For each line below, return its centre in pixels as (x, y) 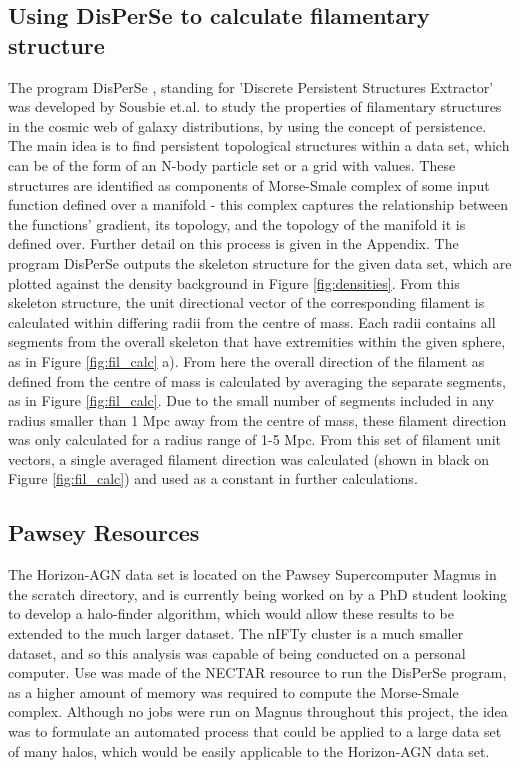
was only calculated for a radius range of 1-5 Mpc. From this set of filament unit (254, 439)
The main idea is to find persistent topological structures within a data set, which (259, 145)
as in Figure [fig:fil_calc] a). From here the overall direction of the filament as (246, 360)
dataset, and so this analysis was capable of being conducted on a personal (237, 652)
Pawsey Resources (104, 532)
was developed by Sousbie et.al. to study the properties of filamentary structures (255, 106)
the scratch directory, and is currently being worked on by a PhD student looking (258, 593)
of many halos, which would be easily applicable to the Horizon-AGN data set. (249, 750)
